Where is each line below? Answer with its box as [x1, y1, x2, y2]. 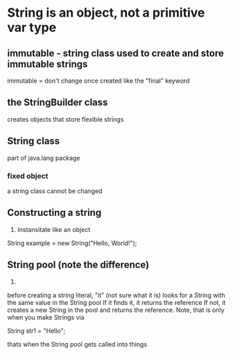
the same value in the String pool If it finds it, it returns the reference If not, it [7, 298, 226, 306]
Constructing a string [7, 207, 102, 219]
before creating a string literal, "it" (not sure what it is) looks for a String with [7, 290, 225, 299]
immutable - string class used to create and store [7, 47, 224, 59]
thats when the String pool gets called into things [7, 340, 148, 348]
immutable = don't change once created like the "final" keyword [7, 76, 190, 85]
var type [7, 19, 57, 35]
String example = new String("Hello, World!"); [7, 238, 137, 247]
